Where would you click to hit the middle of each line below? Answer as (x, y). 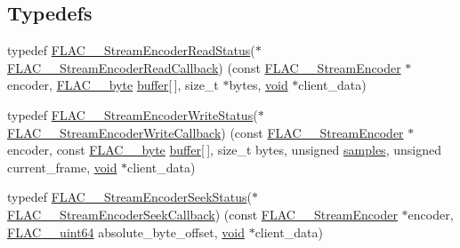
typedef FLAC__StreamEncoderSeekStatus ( (129, 197)
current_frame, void (62, 167)
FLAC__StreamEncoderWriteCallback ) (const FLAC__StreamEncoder (206, 132)
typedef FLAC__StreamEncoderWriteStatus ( (133, 114)
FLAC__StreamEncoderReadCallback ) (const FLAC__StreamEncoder (204, 67)
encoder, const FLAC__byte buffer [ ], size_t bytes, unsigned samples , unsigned (224, 150)
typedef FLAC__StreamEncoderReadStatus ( (131, 50)
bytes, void (258, 85)
